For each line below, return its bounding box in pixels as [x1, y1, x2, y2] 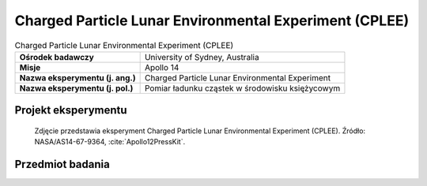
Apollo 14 [144, 61, 179, 73]
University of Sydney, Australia [144, 51, 260, 62]
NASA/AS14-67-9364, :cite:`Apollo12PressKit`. [34, 137, 186, 147]
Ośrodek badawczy [19, 51, 94, 62]
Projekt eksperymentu [14, 103, 127, 117]
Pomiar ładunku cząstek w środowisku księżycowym [144, 83, 341, 94]
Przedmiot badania [14, 158, 110, 171]
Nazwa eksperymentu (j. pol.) [19, 83, 134, 94]
